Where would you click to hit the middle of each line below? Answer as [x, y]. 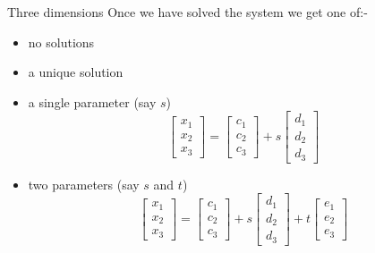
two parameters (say [84, 184]
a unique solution [76, 72]
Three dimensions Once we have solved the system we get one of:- [187, 12]
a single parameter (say [92, 101]
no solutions [61, 42]
